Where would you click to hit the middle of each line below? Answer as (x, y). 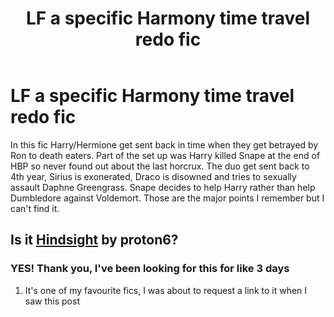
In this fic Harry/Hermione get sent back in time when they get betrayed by (164, 144)
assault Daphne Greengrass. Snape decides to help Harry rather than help (163, 187)
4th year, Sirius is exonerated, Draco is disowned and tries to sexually (153, 176)
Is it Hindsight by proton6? (94, 240)
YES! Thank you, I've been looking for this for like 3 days (150, 269)
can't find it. (35, 208)
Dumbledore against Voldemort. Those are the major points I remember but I (167, 198)
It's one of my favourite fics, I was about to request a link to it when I (166, 290)
